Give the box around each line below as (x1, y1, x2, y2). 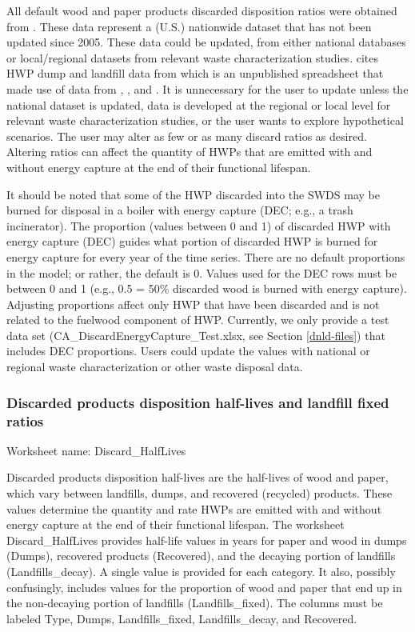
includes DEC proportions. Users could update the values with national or (6, 342, 370, 359)
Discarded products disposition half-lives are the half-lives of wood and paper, (6, 469, 389, 486)
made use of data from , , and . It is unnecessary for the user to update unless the (6, 80, 409, 97)
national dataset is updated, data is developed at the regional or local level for (6, 96, 391, 113)
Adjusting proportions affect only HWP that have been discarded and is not (6, 295, 380, 312)
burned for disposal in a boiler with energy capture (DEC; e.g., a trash (6, 202, 353, 218)
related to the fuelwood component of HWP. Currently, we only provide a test (6, 311, 389, 328)
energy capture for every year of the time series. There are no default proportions (6, 248, 405, 265)
